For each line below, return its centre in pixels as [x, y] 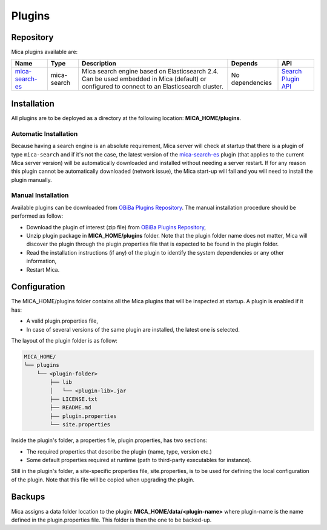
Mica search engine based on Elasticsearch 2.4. [150, 72]
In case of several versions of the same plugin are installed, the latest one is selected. [133, 329]
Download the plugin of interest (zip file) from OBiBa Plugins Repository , [116, 227]
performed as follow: [37, 216]
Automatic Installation [45, 133]
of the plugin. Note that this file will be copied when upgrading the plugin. [103, 480]
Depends [244, 64]
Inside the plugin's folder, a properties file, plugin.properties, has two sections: [109, 440]
